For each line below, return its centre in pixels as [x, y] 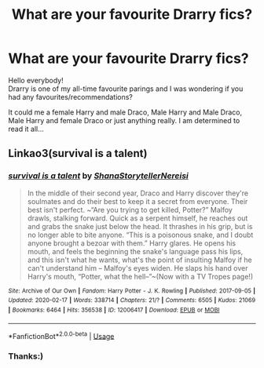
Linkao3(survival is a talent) [78, 153]
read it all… [26, 129]
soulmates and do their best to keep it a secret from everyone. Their [137, 201]
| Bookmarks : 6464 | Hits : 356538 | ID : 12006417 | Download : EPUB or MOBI [114, 310]
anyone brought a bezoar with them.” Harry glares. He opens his [132, 243]
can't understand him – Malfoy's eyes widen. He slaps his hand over [137, 268]
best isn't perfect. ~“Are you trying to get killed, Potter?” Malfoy [130, 210]
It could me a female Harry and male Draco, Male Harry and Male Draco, [125, 112]
